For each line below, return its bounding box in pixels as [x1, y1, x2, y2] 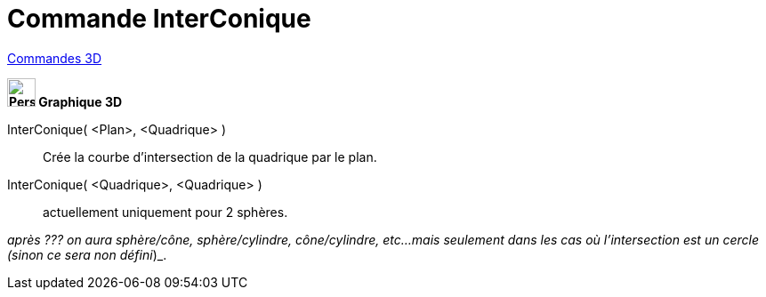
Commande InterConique [7, 4, 311, 34]
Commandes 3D [7, 50, 102, 66]
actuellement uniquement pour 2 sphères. [43, 204, 288, 220]
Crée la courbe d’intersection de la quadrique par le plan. [43, 148, 377, 165]
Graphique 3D [38, 93, 123, 109]
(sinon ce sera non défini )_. [7, 246, 167, 262]
